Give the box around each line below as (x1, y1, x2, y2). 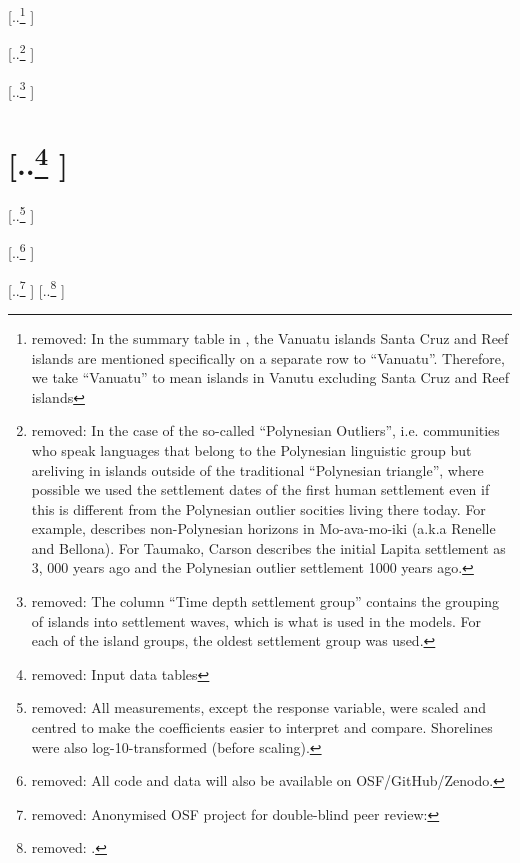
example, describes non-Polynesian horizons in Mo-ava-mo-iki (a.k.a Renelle (31, 518, 496, 539)
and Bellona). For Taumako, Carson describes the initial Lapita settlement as (31, 537, 506, 558)
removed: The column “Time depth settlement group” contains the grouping (31, 591, 500, 612)
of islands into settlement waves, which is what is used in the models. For (31, 610, 481, 631)
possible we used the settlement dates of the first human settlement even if (31, 479, 490, 500)
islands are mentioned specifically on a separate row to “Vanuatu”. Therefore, (31, 347, 505, 368)
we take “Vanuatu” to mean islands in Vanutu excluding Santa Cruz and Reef (31, 367, 509, 388)
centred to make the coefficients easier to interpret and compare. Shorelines (31, 717, 493, 738)
